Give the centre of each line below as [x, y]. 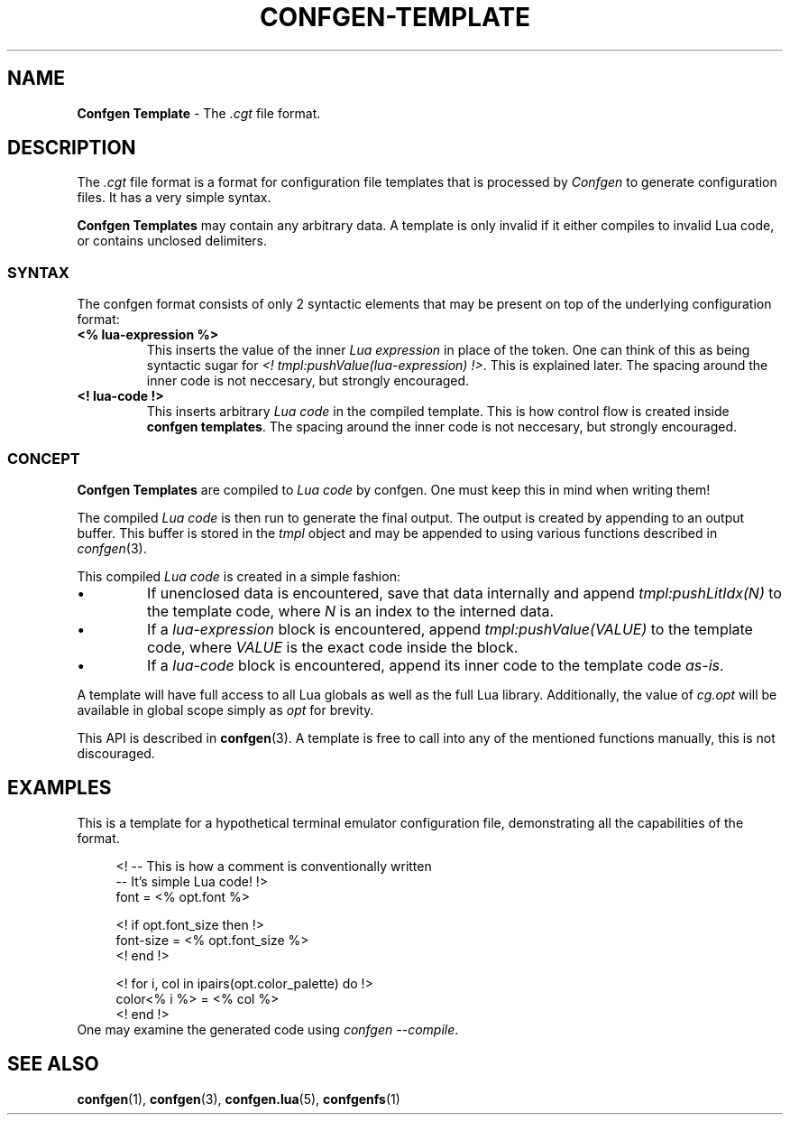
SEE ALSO [53, 1064]
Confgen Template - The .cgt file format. [199, 113]
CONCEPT [44, 458]
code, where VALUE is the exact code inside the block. [333, 647]
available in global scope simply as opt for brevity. [225, 709]
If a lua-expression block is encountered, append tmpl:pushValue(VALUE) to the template [450, 629]
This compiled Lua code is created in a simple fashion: [239, 576]
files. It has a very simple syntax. [174, 198]
